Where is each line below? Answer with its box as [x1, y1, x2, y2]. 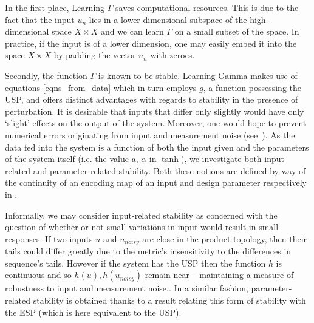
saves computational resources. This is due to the [115, 1, 299, 13]
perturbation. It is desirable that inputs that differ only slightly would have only [5, 104, 304, 117]
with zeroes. [150, 49, 195, 61]
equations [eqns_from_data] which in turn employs [5, 81, 197, 93]
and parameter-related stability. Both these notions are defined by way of [33, 164, 306, 177]
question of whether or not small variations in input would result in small [5, 220, 279, 233]
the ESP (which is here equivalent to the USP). [5, 305, 182, 318]
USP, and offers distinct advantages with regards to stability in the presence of [5, 93, 298, 106]
